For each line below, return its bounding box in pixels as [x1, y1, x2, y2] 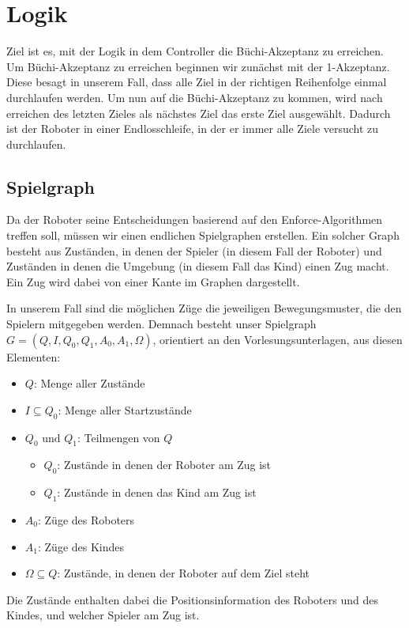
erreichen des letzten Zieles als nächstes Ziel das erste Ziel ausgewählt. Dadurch [6, 104, 391, 121]
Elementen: [6, 348, 61, 365]
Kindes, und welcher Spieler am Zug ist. [6, 607, 200, 623]
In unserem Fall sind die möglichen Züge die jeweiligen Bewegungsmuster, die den [6, 300, 402, 316]
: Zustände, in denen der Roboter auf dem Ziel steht [57, 565, 310, 581]
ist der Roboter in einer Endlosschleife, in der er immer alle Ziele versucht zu [6, 120, 379, 137]
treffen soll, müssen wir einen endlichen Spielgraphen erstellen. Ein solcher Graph [6, 227, 400, 244]
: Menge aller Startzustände [58, 401, 192, 418]
